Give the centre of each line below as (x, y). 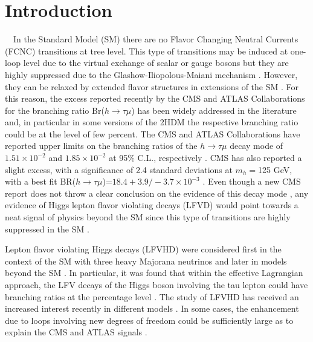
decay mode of (257, 146)
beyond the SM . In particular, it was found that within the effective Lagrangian (154, 273)
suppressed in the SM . (47, 229)
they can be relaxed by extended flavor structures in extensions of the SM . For (152, 86)
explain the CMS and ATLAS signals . (76, 332)
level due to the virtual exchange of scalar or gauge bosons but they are (156, 63)
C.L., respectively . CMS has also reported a (220, 158)
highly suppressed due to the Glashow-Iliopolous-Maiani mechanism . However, (151, 74)
